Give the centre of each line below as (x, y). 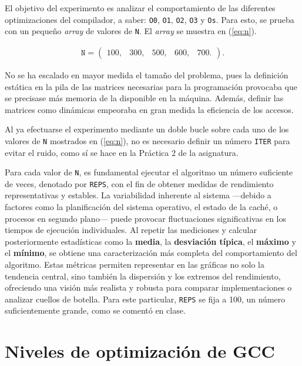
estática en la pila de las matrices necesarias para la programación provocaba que (151, 86)
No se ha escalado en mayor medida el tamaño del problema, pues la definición (147, 74)
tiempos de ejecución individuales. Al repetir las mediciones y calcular (131, 230)
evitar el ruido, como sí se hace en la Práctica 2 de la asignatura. (122, 152)
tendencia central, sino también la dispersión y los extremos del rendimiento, (143, 276)
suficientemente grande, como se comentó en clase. (95, 310)
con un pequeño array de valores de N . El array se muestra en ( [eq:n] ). (131, 31)
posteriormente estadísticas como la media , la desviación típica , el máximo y (150, 241)
